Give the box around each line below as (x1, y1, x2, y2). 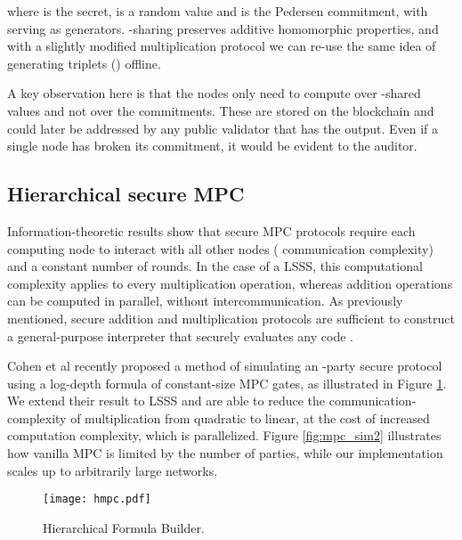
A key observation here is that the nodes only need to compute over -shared (7, 84, 421, 102)
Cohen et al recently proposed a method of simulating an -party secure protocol (7, 356, 442, 375)
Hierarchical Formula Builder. (43, 518, 205, 536)
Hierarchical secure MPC (7, 180, 245, 208)
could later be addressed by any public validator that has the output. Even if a (7, 119, 438, 137)
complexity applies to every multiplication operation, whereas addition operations (7, 274, 453, 292)
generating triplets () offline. (7, 53, 161, 72)
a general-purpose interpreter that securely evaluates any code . (7, 326, 353, 345)
